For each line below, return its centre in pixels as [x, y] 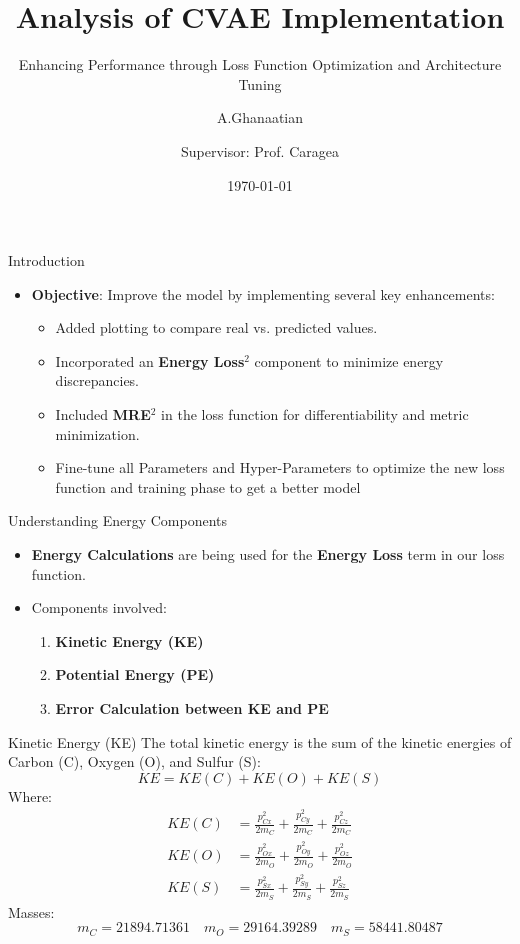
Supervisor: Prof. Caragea [260, 150]
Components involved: [99, 607]
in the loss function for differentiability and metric [315, 414]
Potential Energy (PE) [135, 674]
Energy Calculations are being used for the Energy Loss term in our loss [268, 554]
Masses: [31, 911]
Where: [30, 795]
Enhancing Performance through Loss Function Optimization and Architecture [260, 64]
